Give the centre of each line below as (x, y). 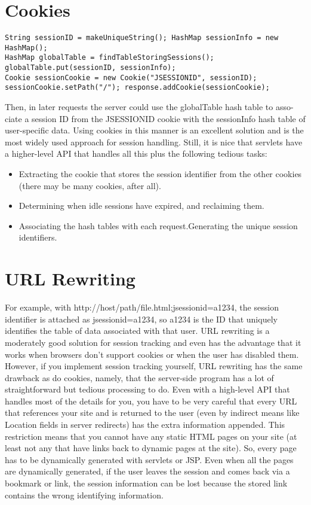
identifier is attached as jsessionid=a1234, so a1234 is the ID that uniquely (141, 319)
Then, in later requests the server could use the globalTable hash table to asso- (149, 107)
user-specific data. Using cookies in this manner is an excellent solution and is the (154, 130)
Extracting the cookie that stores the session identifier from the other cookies (160, 174)
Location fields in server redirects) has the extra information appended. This (145, 425)
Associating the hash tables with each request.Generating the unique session (158, 225)
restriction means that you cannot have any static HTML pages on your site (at (151, 436)
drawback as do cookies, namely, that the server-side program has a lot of (139, 377)
